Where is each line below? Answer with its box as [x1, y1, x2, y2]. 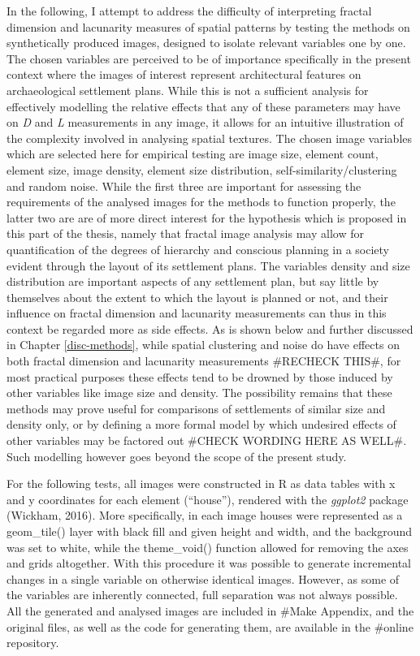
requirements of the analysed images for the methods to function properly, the [6, 193, 396, 210]
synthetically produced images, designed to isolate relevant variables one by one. [6, 34, 406, 51]
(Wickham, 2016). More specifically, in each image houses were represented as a [6, 507, 403, 524]
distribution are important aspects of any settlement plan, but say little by [6, 273, 379, 290]
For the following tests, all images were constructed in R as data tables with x [6, 475, 396, 492]
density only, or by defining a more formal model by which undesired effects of [6, 416, 396, 433]
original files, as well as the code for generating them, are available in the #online [6, 618, 414, 635]
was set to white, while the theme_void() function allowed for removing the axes [6, 538, 409, 555]
